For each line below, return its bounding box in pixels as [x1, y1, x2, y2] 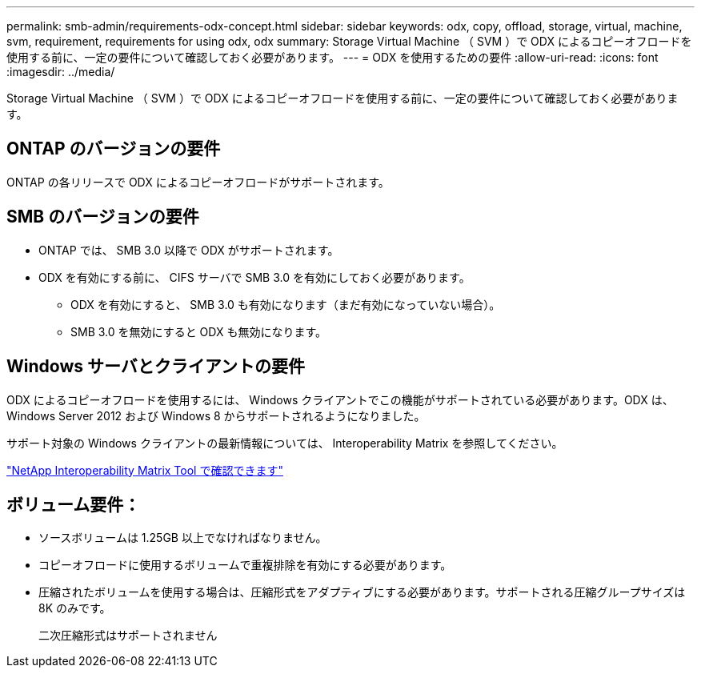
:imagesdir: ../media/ [6, 65, 115, 78]
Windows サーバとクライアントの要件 [6, 356, 305, 377]
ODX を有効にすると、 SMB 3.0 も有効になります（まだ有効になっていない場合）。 [70, 297, 501, 311]
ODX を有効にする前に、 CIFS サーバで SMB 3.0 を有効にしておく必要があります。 [38, 270, 471, 284]
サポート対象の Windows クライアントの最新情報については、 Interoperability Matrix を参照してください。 [6, 435, 563, 450]
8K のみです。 [38, 601, 111, 616]
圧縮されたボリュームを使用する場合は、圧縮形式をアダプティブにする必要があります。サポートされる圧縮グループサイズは [38, 585, 686, 600]
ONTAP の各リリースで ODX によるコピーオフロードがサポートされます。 [6, 175, 390, 189]
